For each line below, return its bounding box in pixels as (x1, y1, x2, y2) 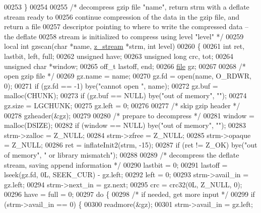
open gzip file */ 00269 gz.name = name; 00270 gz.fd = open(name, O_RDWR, (4, 70, 251, 81)
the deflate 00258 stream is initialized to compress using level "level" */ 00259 (4, 31, 244, 41)
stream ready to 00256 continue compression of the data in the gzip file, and (4, 11, 240, 22)
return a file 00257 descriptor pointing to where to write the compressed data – (4, 21, 249, 32)
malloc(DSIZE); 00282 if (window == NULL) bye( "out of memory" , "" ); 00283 (4, 120, 246, 130)
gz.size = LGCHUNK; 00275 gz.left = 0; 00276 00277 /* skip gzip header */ (4, 100, 240, 110)
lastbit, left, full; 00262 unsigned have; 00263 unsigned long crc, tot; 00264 (4, 50, 233, 61)
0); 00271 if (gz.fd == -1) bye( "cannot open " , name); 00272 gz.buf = (4, 80, 218, 91)
